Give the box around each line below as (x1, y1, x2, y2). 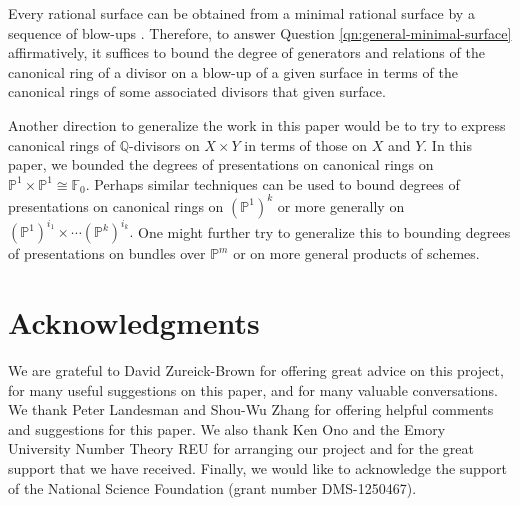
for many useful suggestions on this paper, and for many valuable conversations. (8, 379, 498, 400)
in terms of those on (244, 134, 367, 155)
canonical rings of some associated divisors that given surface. (8, 81, 386, 102)
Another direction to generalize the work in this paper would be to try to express (8, 114, 506, 135)
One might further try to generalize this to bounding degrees (138, 221, 511, 242)
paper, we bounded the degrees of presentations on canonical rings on (8, 154, 434, 175)
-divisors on (129, 134, 200, 155)
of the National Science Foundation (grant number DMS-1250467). (8, 477, 417, 498)
